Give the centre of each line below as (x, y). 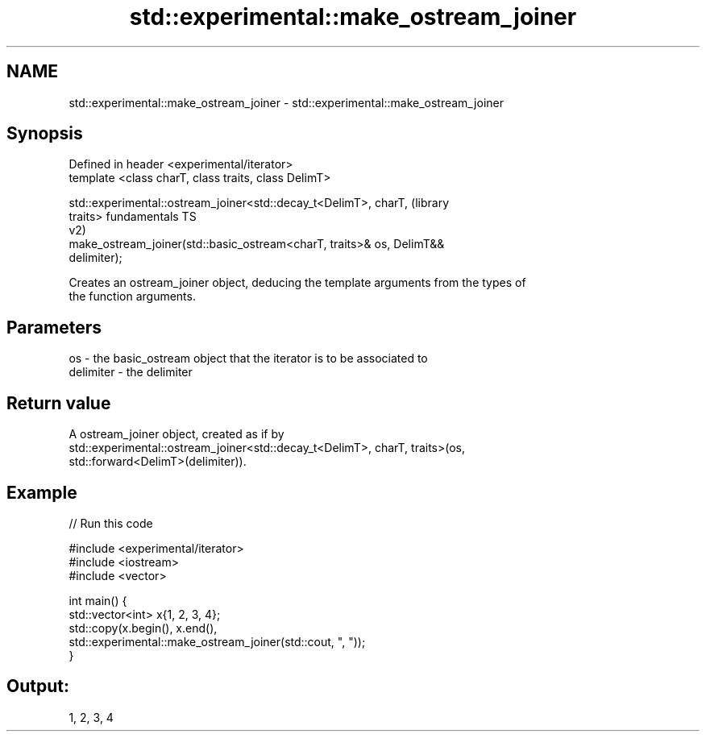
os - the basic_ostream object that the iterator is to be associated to (248, 359)
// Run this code (111, 523)
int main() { (98, 600)
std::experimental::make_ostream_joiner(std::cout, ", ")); (217, 641)
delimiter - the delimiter (131, 372)
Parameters (54, 327)
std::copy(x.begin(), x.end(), (143, 628)
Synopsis (45, 134)
